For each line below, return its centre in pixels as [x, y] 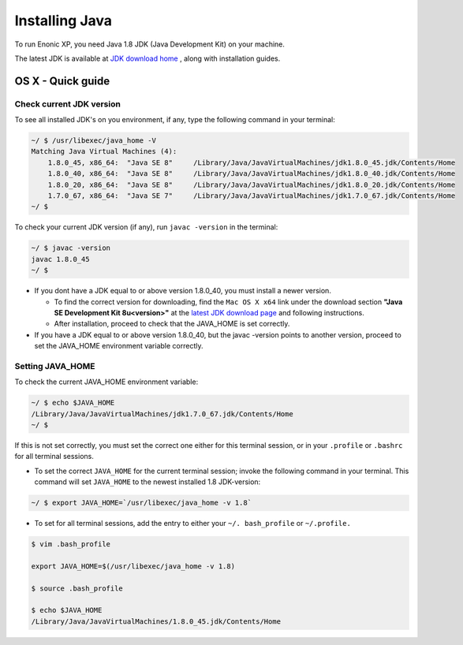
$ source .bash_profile [77, 588]
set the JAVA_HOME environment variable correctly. [119, 346]
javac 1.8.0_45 [60, 259]
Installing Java [63, 21]
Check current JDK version [68, 104]
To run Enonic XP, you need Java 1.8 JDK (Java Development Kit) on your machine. [150, 44]
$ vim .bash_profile [71, 544]
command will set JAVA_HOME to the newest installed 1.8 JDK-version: [147, 482]
